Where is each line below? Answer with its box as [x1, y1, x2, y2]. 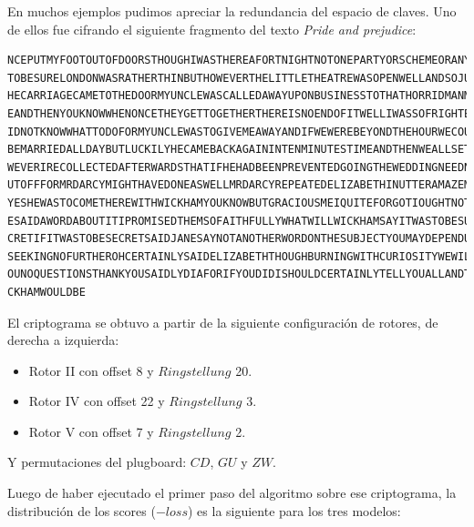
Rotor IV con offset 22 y [28, 391, 165, 410]
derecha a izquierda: [7, 330, 119, 350]
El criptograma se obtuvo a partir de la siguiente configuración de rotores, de [7, 312, 438, 331]
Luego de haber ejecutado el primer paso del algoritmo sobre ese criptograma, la [7, 483, 457, 502]
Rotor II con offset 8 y [28, 360, 154, 380]
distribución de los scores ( [7, 501, 156, 520]
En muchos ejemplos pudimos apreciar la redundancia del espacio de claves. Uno [7, 2, 457, 20]
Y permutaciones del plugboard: [7, 452, 187, 471]
